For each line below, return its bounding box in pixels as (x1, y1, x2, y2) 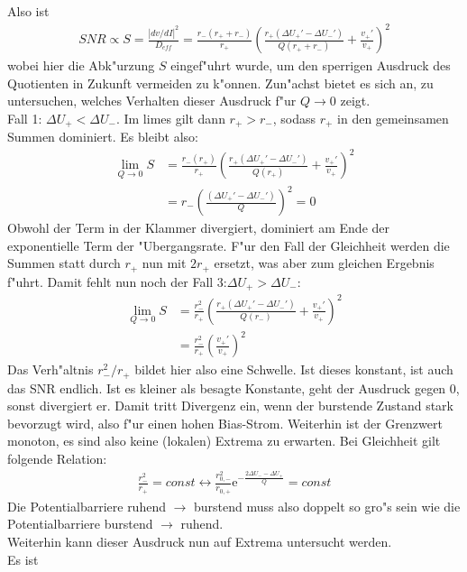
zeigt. (340, 91, 371, 110)
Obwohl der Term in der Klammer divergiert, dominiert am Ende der (7, 218, 390, 237)
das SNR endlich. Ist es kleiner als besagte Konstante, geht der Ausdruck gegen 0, (7, 378, 460, 397)
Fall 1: (7, 108, 42, 127)
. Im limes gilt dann (115, 108, 225, 127)
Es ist (7, 549, 39, 568)
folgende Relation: (7, 449, 107, 467)
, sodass (272, 108, 316, 127)
